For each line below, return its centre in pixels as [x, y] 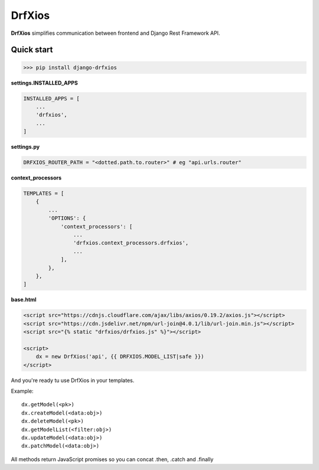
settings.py [25, 147]
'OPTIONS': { [67, 218]
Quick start [32, 50]
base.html [24, 300]
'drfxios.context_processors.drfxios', [131, 243]
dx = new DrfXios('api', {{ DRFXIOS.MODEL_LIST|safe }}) [120, 357]
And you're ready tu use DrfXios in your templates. [73, 380]
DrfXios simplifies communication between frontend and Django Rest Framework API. [115, 33]
